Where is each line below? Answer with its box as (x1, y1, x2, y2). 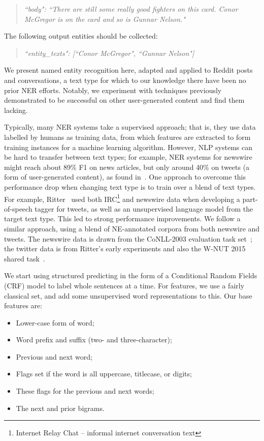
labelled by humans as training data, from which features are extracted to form (4, 131, 251, 142)
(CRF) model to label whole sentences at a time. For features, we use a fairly (4, 280, 245, 290)
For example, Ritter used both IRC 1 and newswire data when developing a (4, 192, 240, 204)
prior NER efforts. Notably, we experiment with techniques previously (4, 84, 222, 95)
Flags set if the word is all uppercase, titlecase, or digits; (16, 368, 192, 379)
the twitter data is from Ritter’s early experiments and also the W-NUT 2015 (4, 243, 246, 254)
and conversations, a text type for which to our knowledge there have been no (4, 74, 246, 85)
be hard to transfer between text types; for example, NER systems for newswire (4, 152, 252, 162)
